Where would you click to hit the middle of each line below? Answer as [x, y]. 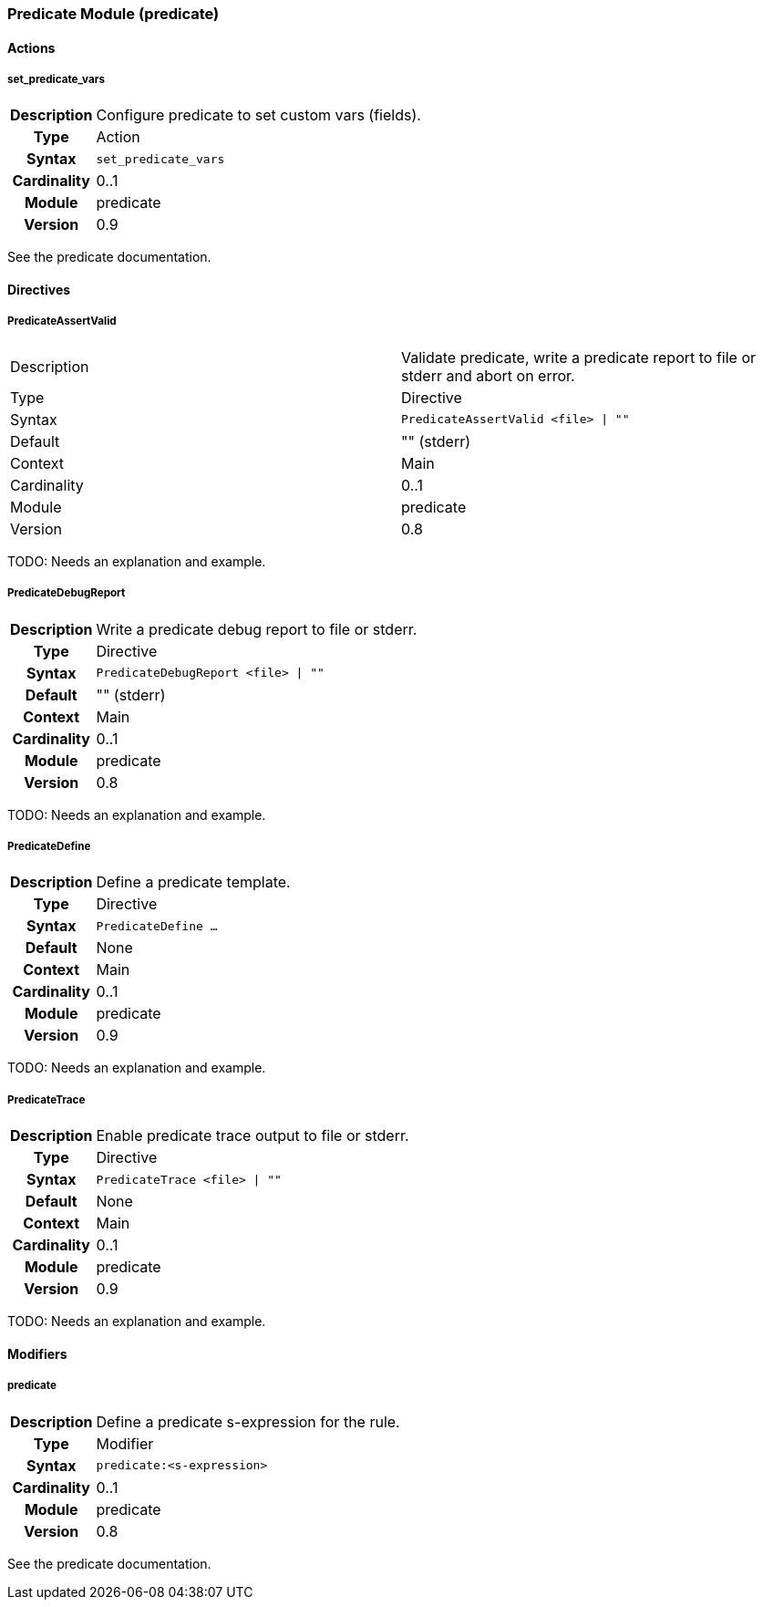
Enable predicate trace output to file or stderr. [253, 1136]
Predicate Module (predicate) [113, 14]
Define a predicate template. [193, 882]
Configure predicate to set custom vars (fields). [258, 115]
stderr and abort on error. [488, 375]
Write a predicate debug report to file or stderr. [257, 629]
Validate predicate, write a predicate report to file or [579, 357]
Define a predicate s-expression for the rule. [248, 1421]
